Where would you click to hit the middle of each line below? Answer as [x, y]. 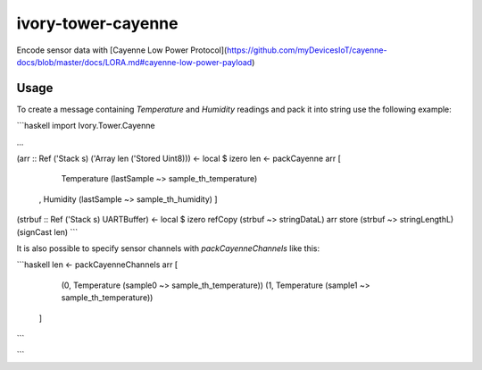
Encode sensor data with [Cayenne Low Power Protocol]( [122, 50]
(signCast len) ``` [47, 231]
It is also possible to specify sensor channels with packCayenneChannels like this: [168, 248]
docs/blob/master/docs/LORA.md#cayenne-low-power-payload [134, 62]
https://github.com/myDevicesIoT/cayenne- [307, 50]
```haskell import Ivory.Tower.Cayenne [86, 126]
